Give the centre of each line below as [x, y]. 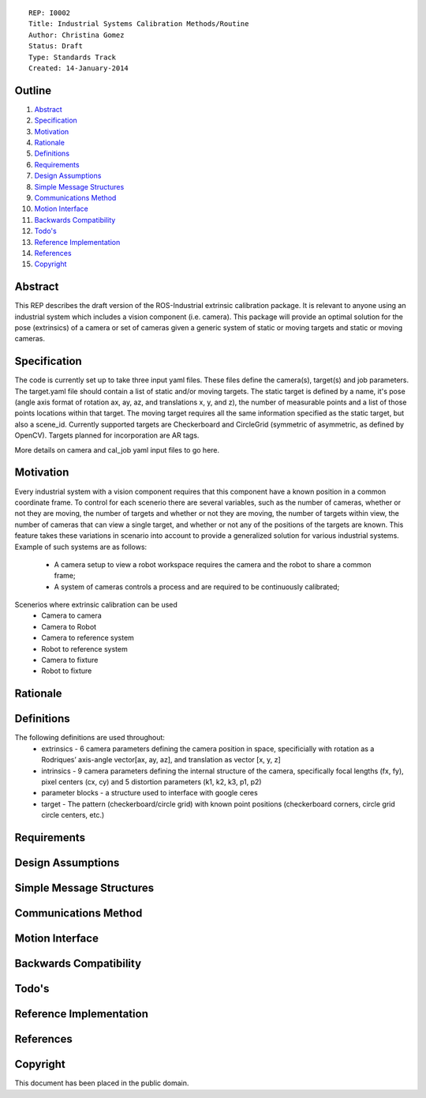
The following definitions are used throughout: [90, 738]
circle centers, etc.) [73, 815]
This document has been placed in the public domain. [102, 1083]
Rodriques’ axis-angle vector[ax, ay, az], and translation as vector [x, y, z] [161, 760]
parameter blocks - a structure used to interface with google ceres [149, 793]
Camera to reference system [88, 638]
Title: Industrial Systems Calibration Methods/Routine [139, 24]
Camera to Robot [69, 626]
